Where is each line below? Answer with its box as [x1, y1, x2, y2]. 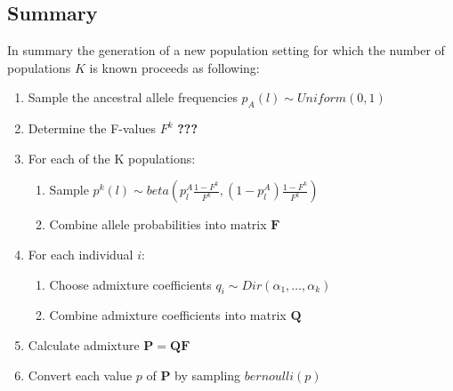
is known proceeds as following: [89, 58, 260, 76]
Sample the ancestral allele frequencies [28, 88, 238, 107]
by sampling [174, 365, 241, 384]
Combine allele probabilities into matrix [49, 215, 267, 234]
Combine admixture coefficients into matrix [49, 306, 287, 324]
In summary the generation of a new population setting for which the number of [7, 41, 445, 60]
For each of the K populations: [28, 148, 196, 167]
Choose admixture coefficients [49, 275, 212, 293]
